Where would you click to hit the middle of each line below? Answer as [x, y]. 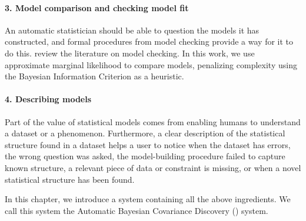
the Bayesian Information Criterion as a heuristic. [94, 76]
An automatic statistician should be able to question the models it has [132, 30]
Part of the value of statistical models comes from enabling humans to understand [153, 121]
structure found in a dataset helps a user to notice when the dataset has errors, [148, 144]
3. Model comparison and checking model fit [97, 7]
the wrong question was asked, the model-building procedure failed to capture [145, 156]
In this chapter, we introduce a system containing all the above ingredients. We [148, 199]
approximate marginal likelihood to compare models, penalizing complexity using [151, 64]
